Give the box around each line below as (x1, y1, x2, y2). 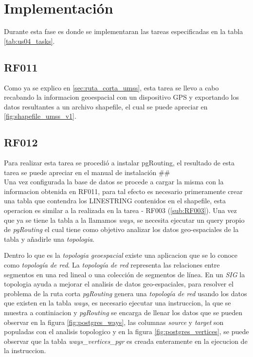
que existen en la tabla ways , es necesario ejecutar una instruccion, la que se (4, 298, 231, 308)
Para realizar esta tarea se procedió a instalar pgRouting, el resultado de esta (4, 158, 235, 168)
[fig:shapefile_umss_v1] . (4, 111, 76, 121)
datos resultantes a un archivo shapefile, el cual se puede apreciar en (4, 101, 208, 111)
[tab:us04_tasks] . (4, 36, 55, 46)
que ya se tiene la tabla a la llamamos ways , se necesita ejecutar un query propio (4, 214, 245, 225)
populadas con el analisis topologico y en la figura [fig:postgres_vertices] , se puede (4, 326, 249, 337)
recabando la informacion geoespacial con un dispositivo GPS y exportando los (4, 92, 239, 102)
